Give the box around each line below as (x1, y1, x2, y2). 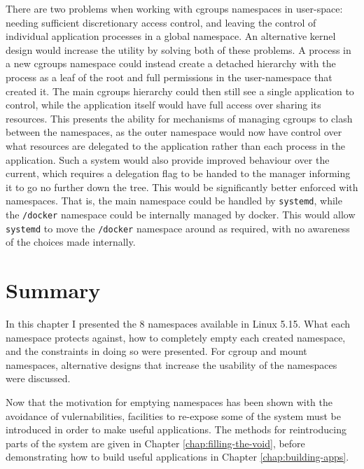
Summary (6, 276, 101, 304)
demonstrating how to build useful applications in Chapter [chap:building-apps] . (6, 449, 349, 464)
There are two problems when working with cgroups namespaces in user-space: (6, 1, 343, 15)
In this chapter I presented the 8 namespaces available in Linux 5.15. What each (6, 316, 351, 330)
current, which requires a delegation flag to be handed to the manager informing (6, 166, 351, 181)
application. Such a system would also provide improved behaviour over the (6, 152, 330, 167)
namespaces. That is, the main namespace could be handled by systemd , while (6, 193, 342, 208)
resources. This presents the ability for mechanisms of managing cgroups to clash (6, 111, 353, 125)
